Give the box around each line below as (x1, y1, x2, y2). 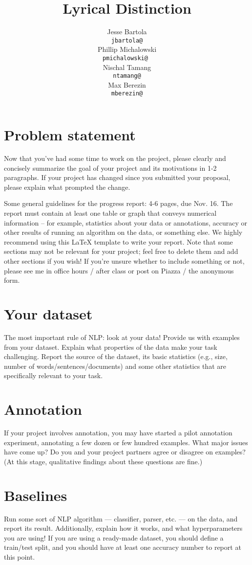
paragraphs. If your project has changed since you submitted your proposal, (4, 172, 231, 182)
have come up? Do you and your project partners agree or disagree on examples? (4, 447, 246, 457)
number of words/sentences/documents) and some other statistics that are (4, 361, 226, 371)
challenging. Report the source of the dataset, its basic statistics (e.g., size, (4, 351, 228, 362)
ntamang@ (113, 72, 141, 80)
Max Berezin (108, 79, 146, 90)
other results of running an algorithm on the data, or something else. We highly (4, 227, 243, 237)
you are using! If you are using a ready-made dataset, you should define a (4, 532, 224, 542)
